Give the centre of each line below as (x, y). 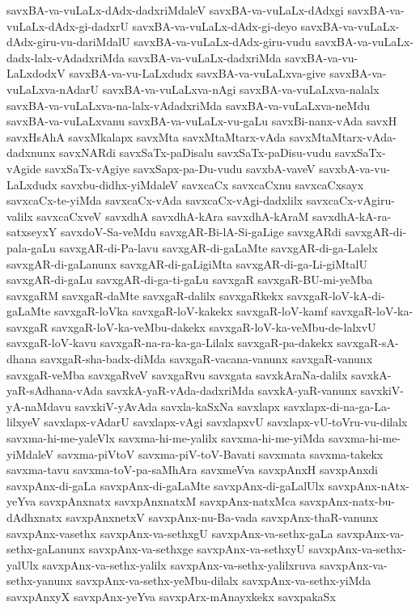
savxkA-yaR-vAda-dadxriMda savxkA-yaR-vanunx (231, 390)
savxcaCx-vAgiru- (350, 200)
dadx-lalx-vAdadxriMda (66, 57)
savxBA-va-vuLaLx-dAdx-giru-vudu (223, 42)
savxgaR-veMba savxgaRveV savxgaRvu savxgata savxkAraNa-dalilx (177, 374)
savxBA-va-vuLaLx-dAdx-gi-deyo (214, 25)
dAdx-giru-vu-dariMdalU (68, 42)
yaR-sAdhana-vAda (55, 390)
